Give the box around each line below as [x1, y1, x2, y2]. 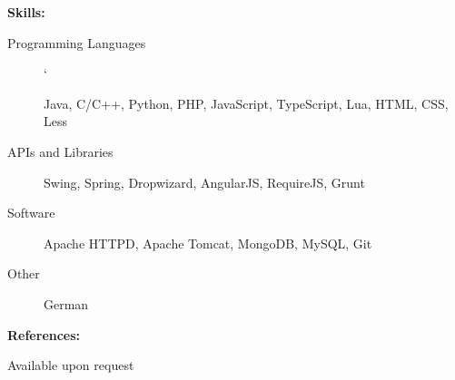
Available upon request [7, 356, 134, 375]
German [44, 294, 89, 313]
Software [7, 203, 55, 222]
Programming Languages [7, 33, 146, 52]
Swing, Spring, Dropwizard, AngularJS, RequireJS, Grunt [44, 172, 365, 191]
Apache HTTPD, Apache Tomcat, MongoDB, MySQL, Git [44, 233, 372, 252]
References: [7, 325, 81, 344]
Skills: [7, 3, 45, 21]
